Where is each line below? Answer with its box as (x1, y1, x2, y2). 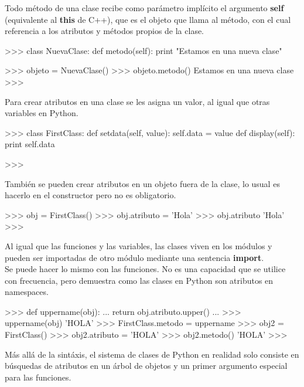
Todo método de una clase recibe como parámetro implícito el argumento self (5, 2, 284, 13)
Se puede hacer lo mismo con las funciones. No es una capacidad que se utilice (5, 263, 286, 275)
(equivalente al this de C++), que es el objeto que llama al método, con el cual (5, 13, 291, 25)
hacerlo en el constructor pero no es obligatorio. (5, 189, 176, 201)
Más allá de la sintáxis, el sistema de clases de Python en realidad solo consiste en (5, 348, 299, 360)
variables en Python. (5, 107, 78, 119)
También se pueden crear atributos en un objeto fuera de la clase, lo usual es (5, 177, 280, 189)
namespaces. (5, 286, 49, 298)
